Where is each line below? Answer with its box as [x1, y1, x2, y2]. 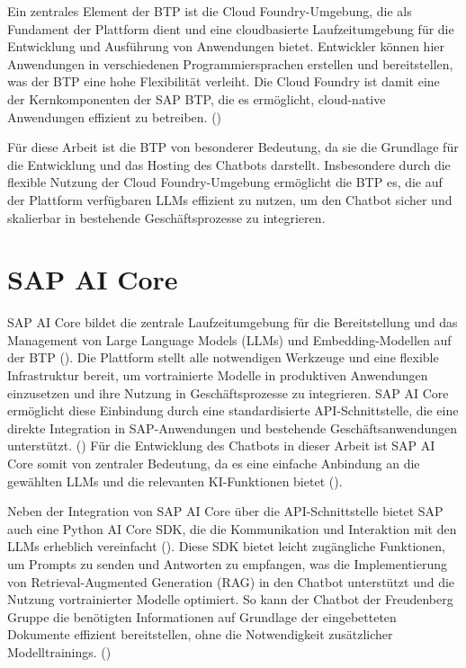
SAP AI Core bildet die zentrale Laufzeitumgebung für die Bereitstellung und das [7, 313, 458, 332]
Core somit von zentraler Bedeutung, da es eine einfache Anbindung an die [7, 454, 420, 472]
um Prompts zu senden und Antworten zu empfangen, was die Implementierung [7, 554, 447, 573]
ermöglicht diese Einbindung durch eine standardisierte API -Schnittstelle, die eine [7, 401, 459, 420]
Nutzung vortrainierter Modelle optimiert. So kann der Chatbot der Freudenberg [7, 590, 453, 609]
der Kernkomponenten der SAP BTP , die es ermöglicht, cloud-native [7, 89, 386, 108]
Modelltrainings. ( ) [7, 642, 112, 661]
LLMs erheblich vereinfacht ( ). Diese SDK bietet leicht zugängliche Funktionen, [7, 537, 445, 556]
